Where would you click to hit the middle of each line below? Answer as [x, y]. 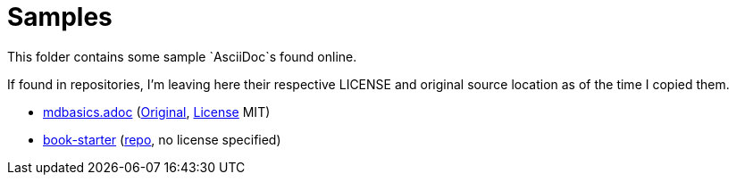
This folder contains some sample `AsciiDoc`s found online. [182, 56]
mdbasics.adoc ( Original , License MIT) [157, 112]
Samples [60, 17]
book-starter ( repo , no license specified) [162, 139]
